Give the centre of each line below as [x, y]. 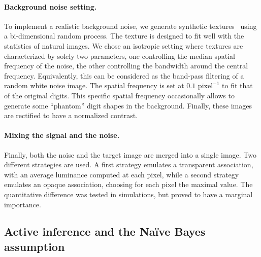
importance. [23, 204]
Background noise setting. [51, 6]
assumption [35, 246]
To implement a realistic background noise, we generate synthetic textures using [130, 26]
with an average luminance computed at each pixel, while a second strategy [122, 174]
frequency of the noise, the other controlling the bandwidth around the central [126, 66]
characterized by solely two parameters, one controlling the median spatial [120, 56]
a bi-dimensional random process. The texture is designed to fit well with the [124, 36]
